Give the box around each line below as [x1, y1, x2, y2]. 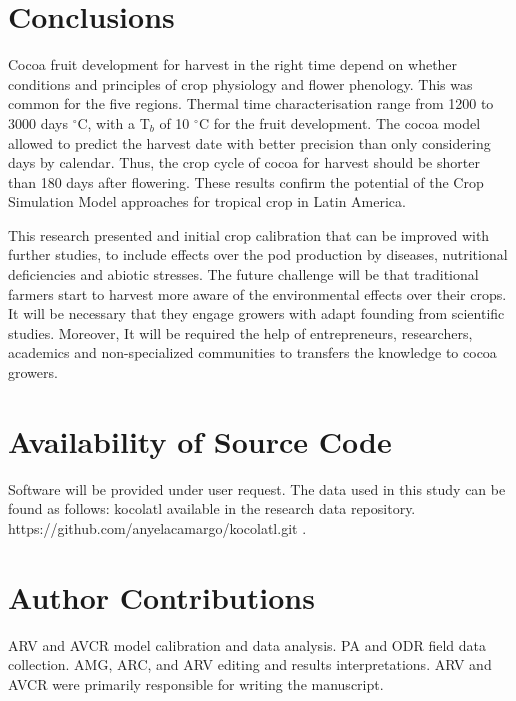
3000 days [8, 112, 68, 133]
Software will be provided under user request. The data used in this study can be [8, 478, 506, 499]
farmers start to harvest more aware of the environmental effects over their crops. [8, 283, 507, 304]
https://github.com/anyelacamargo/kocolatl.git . [8, 517, 307, 538]
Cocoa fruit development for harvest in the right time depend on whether [8, 54, 458, 75]
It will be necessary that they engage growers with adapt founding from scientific [8, 303, 505, 324]
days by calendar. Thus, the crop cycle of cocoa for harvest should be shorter [8, 152, 480, 173]
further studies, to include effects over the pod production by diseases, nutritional [8, 244, 508, 265]
